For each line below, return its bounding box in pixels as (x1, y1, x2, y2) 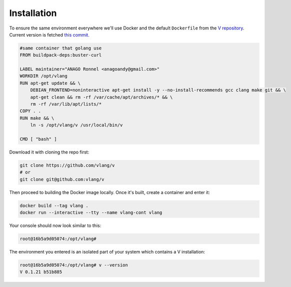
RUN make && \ (19, 115, 54, 121)
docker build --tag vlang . (19, 202, 88, 208)
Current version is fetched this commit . (9, 31, 89, 37)
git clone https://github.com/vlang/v (19, 162, 115, 168)
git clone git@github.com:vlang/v (19, 176, 104, 182)
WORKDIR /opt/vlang (19, 73, 67, 79)
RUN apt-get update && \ (19, 80, 81, 86)
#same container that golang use (19, 45, 102, 51)
